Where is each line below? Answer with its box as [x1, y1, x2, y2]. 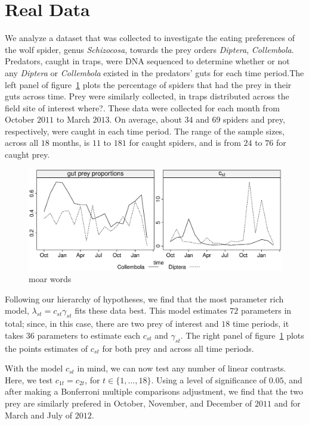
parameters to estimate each [37, 329, 140, 341]
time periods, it [232, 317, 289, 330]
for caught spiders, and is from [129, 136, 241, 149]
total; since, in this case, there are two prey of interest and [5, 317, 219, 330]
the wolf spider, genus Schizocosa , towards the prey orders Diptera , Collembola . [5, 43, 294, 55]
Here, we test [5, 373, 53, 386]
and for [274, 397, 301, 409]
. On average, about [109, 113, 182, 126]
